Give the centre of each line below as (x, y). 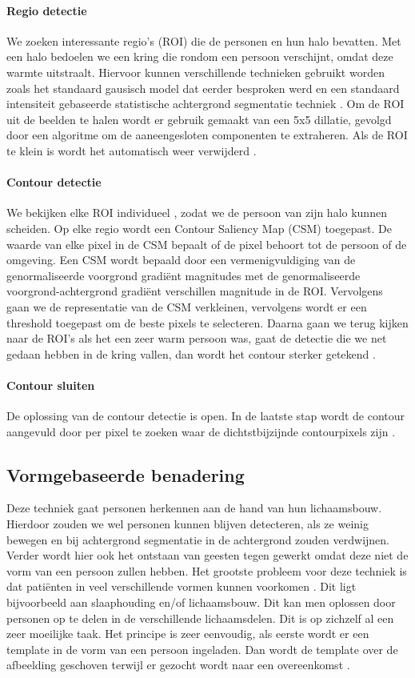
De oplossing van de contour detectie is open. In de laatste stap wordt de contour (206, 416)
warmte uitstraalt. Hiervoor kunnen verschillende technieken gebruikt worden (196, 72)
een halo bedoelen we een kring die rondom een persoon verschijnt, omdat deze (200, 56)
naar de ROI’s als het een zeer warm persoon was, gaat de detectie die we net (197, 338)
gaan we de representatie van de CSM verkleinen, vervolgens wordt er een (187, 306)
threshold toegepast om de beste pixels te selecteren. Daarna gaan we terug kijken (207, 322)
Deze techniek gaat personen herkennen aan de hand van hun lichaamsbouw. (194, 508)
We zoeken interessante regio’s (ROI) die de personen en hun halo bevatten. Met (204, 40)
